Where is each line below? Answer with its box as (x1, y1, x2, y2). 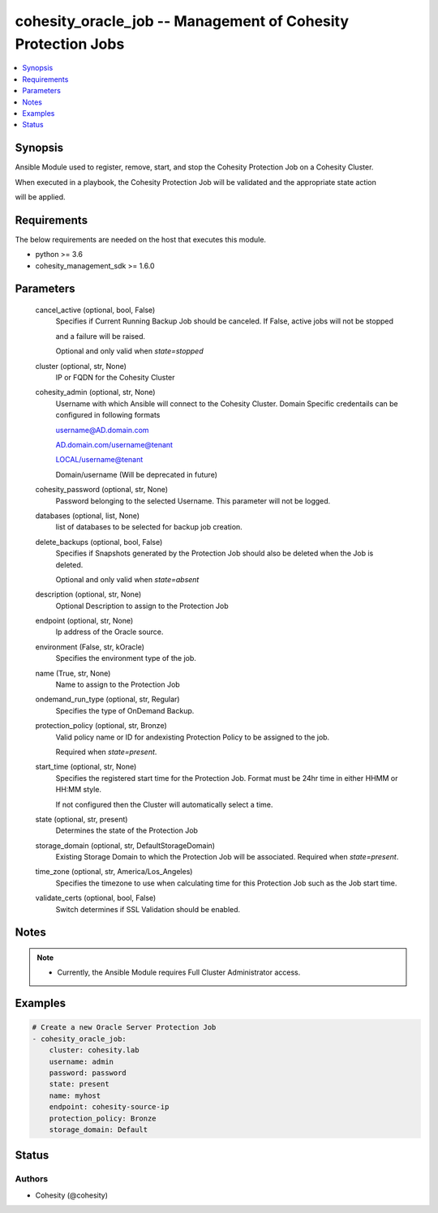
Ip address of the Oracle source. (55, 627, 164, 637)
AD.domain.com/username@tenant (55, 439, 174, 449)
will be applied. (15, 191, 66, 202)
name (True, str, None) (35, 668, 111, 678)
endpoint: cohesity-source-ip (49, 1103, 170, 1112)
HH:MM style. (55, 785, 101, 795)
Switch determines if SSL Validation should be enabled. (55, 904, 241, 914)
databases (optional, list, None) (35, 511, 140, 521)
